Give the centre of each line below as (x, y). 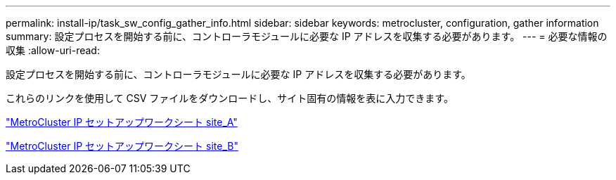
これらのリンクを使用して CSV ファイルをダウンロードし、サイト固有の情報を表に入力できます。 (230, 98)
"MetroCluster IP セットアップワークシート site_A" (122, 122)
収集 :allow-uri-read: (53, 50)
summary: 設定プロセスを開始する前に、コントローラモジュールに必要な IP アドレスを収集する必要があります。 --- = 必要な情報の (307, 36)
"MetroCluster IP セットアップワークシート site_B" (122, 146)
